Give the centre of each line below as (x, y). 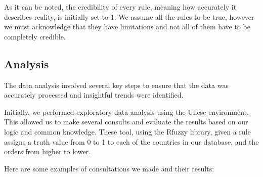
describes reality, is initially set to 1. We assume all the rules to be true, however (129, 16)
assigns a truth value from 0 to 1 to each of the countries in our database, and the (131, 141)
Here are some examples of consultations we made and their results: (109, 168)
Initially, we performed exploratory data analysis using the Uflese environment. (126, 112)
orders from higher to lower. (47, 151)
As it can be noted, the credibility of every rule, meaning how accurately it (120, 7)
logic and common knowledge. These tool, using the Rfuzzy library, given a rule (127, 131)
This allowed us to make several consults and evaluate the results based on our (126, 122)
